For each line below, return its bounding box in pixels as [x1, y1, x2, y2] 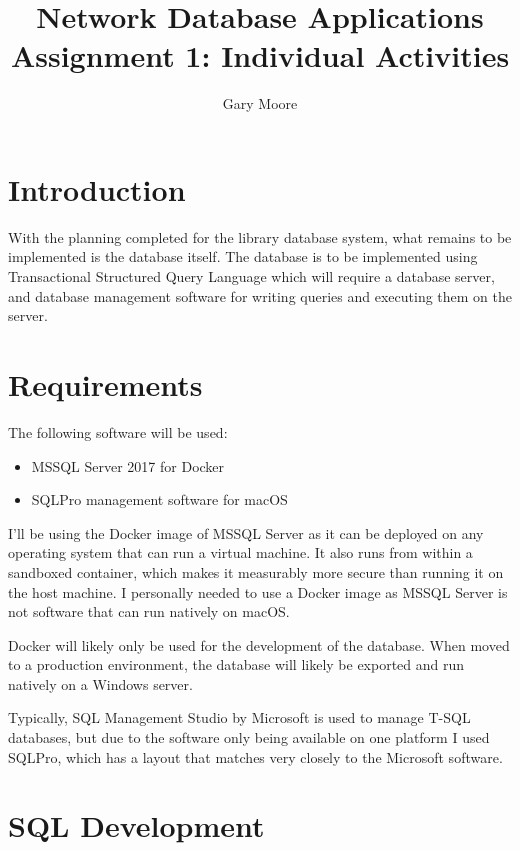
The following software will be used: [8, 421, 228, 442]
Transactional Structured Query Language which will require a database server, [8, 266, 495, 287]
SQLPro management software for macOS [31, 489, 288, 510]
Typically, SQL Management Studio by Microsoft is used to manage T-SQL [8, 707, 471, 728]
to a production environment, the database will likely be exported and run [8, 654, 465, 675]
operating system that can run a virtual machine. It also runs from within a [8, 542, 473, 563]
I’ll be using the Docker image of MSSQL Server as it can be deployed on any [8, 522, 484, 543]
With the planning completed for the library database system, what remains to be [8, 226, 512, 247]
